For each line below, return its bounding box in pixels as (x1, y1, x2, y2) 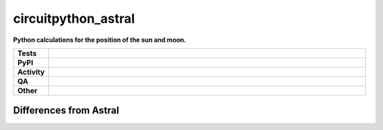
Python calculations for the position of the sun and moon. (13, 36, 187, 44)
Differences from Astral (13, 104, 120, 117)
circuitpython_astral (13, 11, 135, 26)
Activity (17, 67, 45, 77)
